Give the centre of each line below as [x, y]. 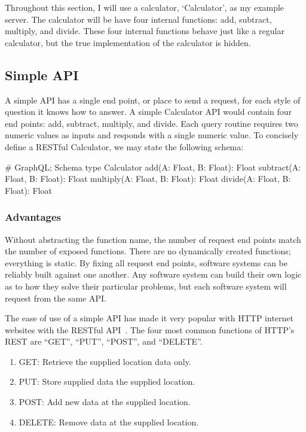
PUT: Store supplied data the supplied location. [107, 381]
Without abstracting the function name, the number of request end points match [153, 239]
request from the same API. [56, 298]
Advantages [33, 217]
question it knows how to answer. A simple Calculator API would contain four [149, 112]
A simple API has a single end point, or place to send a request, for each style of [153, 100]
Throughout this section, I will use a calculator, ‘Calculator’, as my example [145, 7]
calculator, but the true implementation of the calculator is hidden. [128, 42]
